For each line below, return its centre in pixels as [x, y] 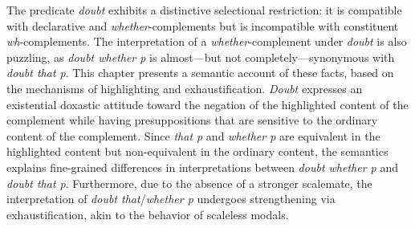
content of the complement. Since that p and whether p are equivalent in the [193, 135]
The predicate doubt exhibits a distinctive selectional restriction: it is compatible [204, 10]
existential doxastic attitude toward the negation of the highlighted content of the [207, 104]
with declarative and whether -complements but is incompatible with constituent [203, 25]
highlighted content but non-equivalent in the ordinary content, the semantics [197, 151]
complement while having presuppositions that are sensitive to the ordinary [192, 120]
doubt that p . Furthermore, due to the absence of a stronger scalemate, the [189, 183]
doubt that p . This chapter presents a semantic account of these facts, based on [200, 73]
